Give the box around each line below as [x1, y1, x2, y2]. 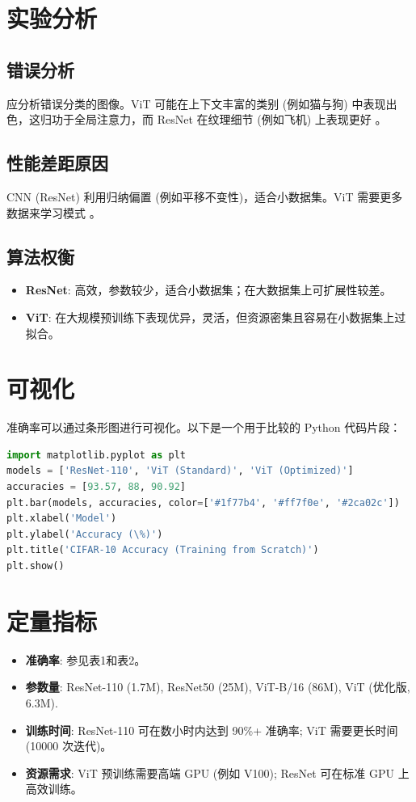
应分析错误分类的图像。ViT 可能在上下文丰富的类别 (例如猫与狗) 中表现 [6, 95, 386, 112]
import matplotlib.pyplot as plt [6, 449, 186, 461]
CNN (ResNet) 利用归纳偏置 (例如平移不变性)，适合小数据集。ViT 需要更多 [6, 188, 403, 205]
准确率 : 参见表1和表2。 [25, 651, 146, 668]
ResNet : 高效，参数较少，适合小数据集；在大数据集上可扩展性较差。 [25, 281, 392, 298]
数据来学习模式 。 [6, 204, 101, 221]
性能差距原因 [6, 150, 108, 175]
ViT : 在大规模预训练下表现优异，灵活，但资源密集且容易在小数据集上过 [25, 308, 406, 325]
